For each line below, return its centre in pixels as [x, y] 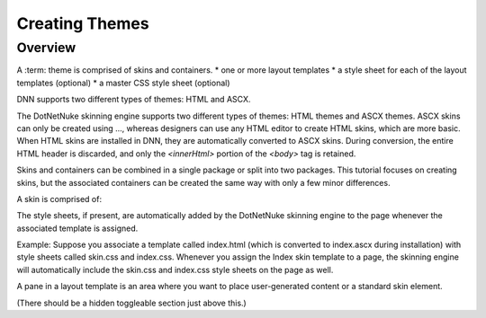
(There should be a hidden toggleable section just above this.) [131, 303]
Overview [46, 48]
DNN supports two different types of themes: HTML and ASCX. [134, 100]
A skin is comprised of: [59, 199]
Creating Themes [83, 23]
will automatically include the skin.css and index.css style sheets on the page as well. [175, 269]
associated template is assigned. [77, 228]
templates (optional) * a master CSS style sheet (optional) [123, 83]
